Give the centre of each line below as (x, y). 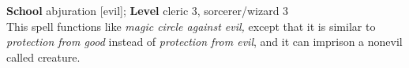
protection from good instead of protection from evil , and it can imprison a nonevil (204, 42)
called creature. (43, 57)
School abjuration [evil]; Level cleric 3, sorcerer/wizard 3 (148, 10)
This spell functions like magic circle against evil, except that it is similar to (191, 26)
